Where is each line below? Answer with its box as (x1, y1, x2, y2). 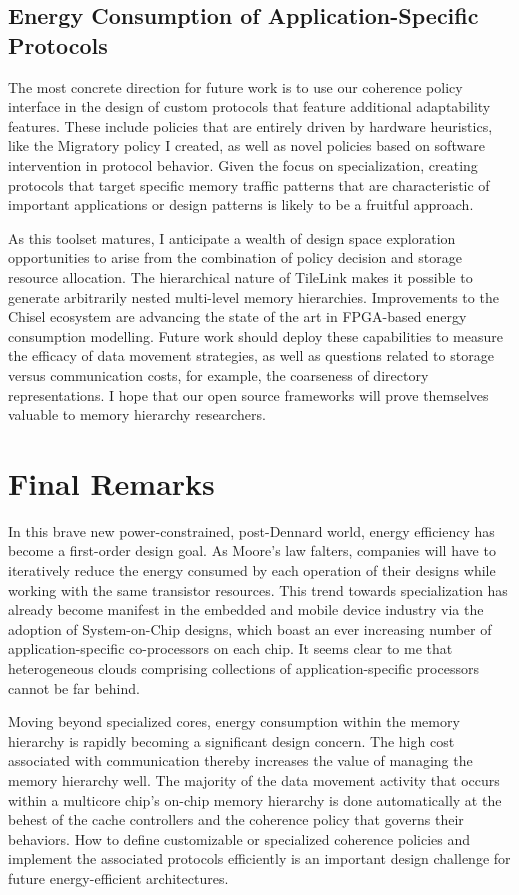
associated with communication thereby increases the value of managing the (8, 750, 473, 771)
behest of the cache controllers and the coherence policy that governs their (8, 809, 464, 830)
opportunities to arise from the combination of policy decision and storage (8, 247, 462, 268)
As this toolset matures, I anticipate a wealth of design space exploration (8, 227, 456, 248)
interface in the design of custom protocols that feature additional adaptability (8, 96, 491, 117)
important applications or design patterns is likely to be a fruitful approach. (8, 194, 474, 215)
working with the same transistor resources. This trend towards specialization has (8, 579, 508, 600)
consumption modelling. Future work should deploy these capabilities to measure (8, 325, 503, 346)
